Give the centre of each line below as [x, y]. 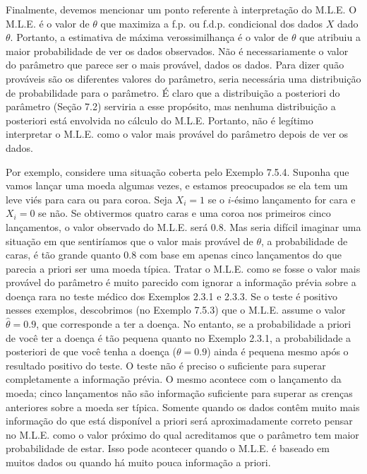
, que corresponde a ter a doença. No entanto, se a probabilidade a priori [194, 324]
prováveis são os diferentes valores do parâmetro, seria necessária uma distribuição [183, 78]
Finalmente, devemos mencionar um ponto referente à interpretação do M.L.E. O [181, 9]
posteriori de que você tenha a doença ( [91, 351]
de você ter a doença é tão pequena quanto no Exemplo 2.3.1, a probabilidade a [179, 337]
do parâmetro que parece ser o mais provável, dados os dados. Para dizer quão [175, 65]
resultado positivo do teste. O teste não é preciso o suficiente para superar [166, 365]
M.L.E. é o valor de [48, 23]
